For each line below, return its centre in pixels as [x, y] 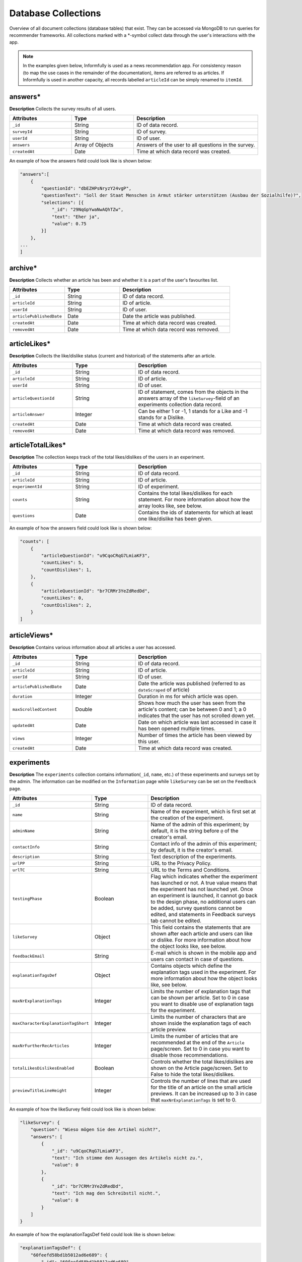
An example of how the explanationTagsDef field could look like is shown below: [92, 1235]
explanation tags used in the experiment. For [204, 972]
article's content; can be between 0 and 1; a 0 [192, 709]
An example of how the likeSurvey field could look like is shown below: [83, 1109]
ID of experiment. [159, 487]
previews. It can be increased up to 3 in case [204, 1094]
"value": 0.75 [69, 224]
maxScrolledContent [35, 709]
